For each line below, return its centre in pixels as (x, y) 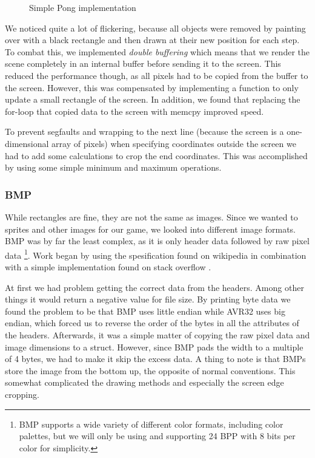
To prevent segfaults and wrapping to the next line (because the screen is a (144, 132)
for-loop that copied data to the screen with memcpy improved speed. (134, 111)
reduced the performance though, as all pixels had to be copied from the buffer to (157, 75)
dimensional (27, 143)
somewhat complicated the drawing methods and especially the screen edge (144, 382)
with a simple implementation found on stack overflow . (108, 266)
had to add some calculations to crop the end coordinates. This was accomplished (156, 155)
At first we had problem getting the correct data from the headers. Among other (154, 287)
